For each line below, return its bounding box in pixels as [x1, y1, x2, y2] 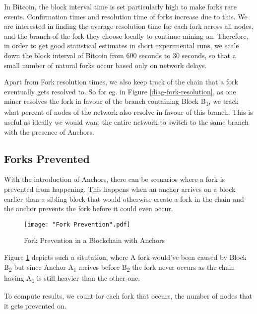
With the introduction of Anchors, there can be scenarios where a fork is [4, 174, 225, 184]
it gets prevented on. [4, 300, 66, 311]
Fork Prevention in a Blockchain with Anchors [24, 235, 165, 245]
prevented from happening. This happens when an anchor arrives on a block [4, 184, 236, 194]
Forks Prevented [4, 151, 90, 166]
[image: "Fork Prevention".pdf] [24, 221, 130, 228]
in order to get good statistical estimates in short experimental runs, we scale [4, 40, 239, 51]
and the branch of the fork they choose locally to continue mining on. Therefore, [4, 30, 249, 41]
